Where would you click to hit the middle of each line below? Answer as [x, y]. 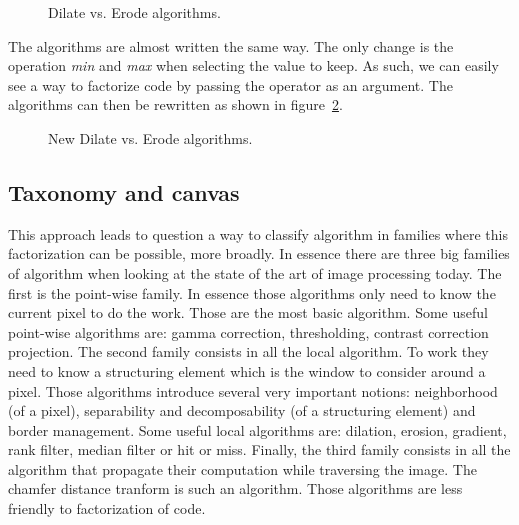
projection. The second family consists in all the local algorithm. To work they [248, 351]
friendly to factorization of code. [107, 508]
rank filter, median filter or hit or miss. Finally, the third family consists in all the [259, 449]
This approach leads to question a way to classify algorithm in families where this [258, 233]
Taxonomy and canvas [124, 191]
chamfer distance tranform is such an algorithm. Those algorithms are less [235, 488]
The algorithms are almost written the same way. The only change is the [231, 45]
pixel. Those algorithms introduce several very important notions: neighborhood [253, 390]
